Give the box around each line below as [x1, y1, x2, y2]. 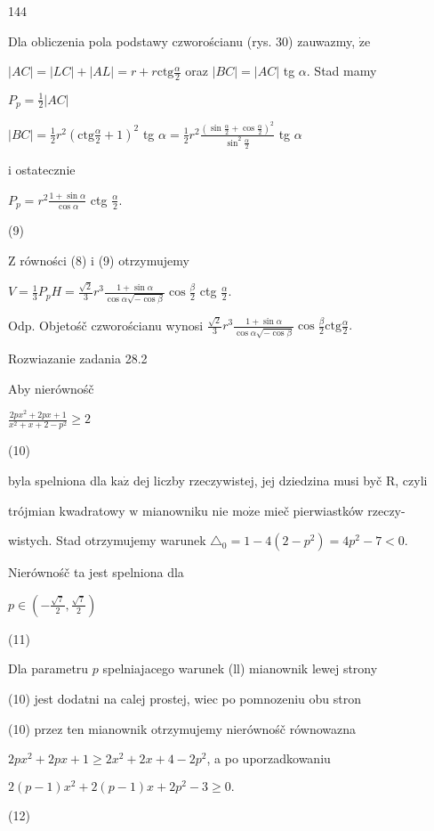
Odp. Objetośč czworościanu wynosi [8, 315, 204, 334]
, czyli [395, 470, 428, 489]
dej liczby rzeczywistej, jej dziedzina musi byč [133, 470, 382, 489]
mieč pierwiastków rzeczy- [263, 501, 406, 519]
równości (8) [20, 250, 87, 269]
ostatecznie [15, 160, 76, 179]
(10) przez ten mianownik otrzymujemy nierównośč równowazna [8, 719, 357, 737]
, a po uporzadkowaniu [206, 749, 331, 768]
